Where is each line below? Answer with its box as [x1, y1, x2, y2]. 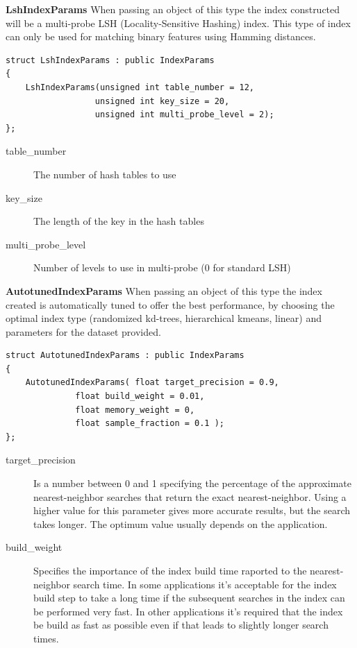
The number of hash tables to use [33, 167, 176, 181]
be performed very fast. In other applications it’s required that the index [33, 604, 343, 618]
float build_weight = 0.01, [75, 391, 205, 402]
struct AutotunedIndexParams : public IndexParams [6, 350, 244, 361]
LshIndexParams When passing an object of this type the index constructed [6, 2, 340, 16]
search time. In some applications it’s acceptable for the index [73, 577, 337, 591]
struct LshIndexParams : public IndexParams [6, 55, 215, 65]
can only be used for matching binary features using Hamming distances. [6, 29, 316, 44]
